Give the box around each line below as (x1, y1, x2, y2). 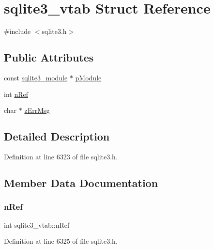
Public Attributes (4, 50, 94, 65)
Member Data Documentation (4, 175, 158, 190)
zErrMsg (24, 105, 50, 115)
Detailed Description (4, 129, 110, 144)
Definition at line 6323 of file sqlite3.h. (4, 151, 118, 161)
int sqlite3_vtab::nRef (4, 219, 70, 230)
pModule (75, 72, 102, 82)
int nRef (4, 89, 28, 99)
